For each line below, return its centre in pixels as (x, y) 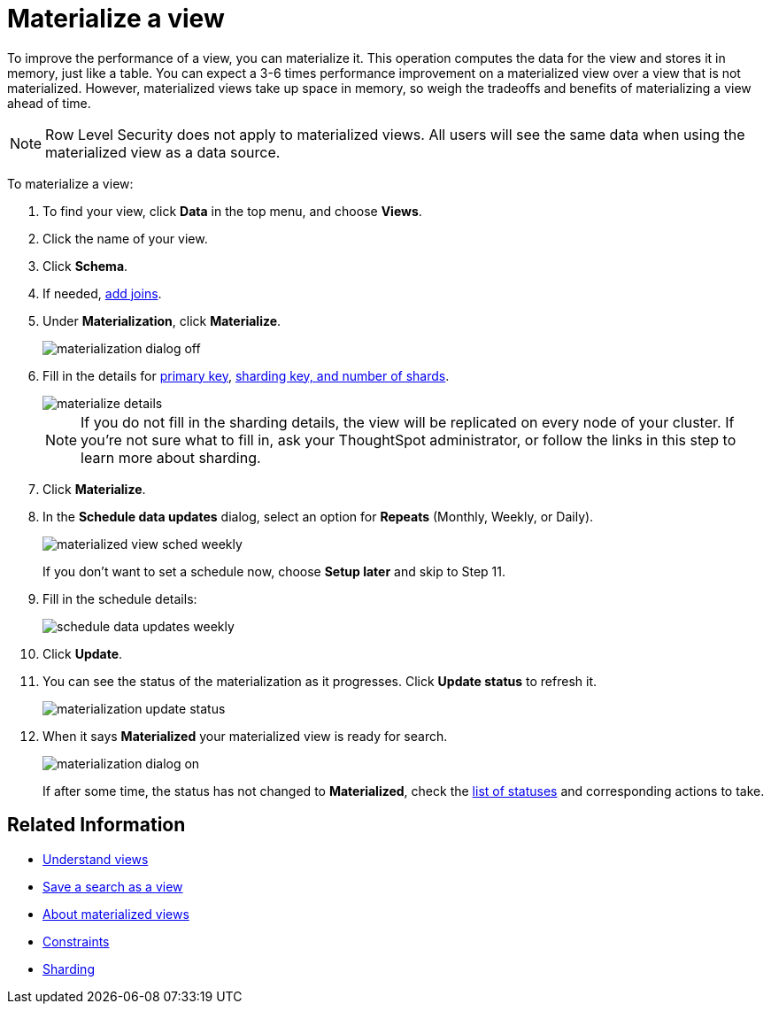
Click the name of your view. (125, 238)
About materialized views (116, 914)
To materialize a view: (70, 183)
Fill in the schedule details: (120, 598)
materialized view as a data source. (163, 152)
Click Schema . (85, 266)
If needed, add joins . (102, 293)
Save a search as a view (113, 886)
